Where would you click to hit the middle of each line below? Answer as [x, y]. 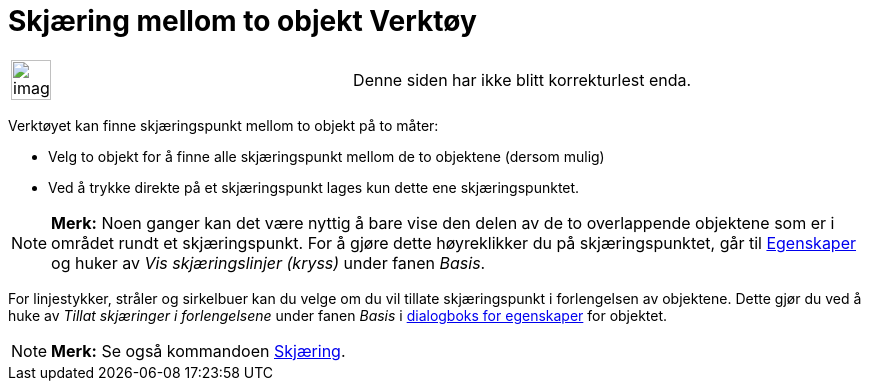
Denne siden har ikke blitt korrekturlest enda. [522, 79]
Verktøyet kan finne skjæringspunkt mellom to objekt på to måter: [223, 125]
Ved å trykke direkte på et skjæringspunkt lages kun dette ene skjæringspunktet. [314, 187]
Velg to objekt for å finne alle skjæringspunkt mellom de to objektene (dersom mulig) [326, 156]
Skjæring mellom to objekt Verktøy [242, 21]
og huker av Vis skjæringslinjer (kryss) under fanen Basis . [268, 262]
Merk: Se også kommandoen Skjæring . [198, 350]
